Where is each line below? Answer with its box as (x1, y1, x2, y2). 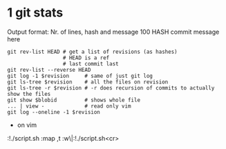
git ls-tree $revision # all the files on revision (7, 78, 169, 86)
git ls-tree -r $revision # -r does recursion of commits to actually (7, 84, 215, 91)
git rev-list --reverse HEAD (7, 66, 91, 73)
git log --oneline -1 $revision (7, 108, 100, 115)
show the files (7, 90, 51, 97)
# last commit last (62, 60, 119, 67)
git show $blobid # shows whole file (7, 97, 140, 103)
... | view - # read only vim (7, 102, 131, 110)
